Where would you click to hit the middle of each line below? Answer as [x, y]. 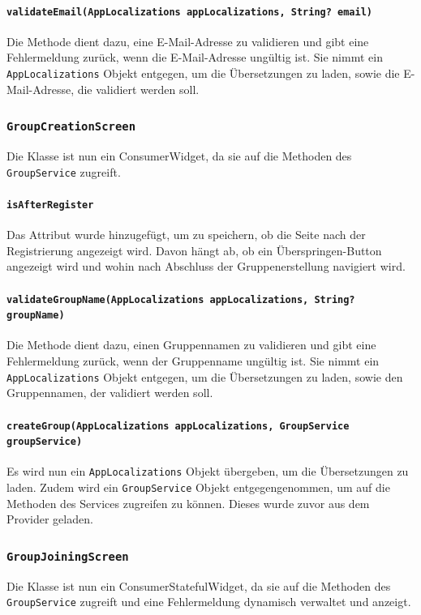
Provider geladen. [50, 519]
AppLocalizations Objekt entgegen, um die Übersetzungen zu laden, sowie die [203, 73]
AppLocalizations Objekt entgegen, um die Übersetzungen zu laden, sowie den [205, 376]
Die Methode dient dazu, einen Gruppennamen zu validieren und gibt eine [191, 345]
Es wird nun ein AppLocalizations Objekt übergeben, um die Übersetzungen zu [208, 471]
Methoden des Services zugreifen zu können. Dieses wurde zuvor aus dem [188, 503]
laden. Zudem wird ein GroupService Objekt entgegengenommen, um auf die [198, 487]
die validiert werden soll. [138, 89]
